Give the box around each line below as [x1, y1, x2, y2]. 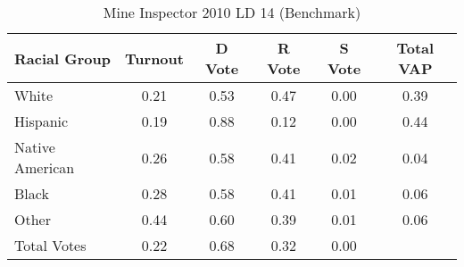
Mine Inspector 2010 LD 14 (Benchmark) [103, 2, 361, 22]
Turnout [125, 47, 184, 69]
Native [14, 137, 55, 157]
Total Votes [14, 235, 87, 255]
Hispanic [14, 111, 69, 131]
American [14, 157, 75, 178]
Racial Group [14, 47, 111, 69]
